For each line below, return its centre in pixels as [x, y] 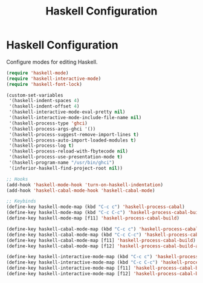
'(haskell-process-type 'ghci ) [48, 123]
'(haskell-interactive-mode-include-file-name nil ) [75, 118]
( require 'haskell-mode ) [37, 73]
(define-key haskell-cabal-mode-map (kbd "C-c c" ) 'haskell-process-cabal [102, 229]
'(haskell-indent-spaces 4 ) [44, 101]
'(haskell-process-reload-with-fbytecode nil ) [69, 151]
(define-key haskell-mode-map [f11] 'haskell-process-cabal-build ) [93, 218]
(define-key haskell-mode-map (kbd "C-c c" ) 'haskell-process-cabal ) [96, 207]
